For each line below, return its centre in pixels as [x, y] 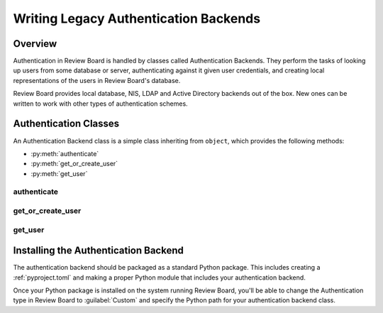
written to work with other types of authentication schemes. [100, 104]
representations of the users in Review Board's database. [97, 80]
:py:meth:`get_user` [59, 173]
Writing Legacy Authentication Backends [137, 18]
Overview [35, 44]
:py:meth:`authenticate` [65, 153]
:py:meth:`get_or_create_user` [74, 164]
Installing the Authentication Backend [98, 251]
